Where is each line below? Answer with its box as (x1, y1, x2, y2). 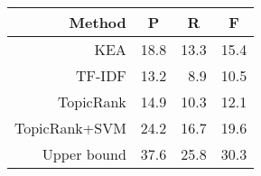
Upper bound (42, 144, 126, 164)
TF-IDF (76, 65, 126, 86)
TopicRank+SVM (14, 117, 126, 138)
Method (69, 12, 126, 32)
